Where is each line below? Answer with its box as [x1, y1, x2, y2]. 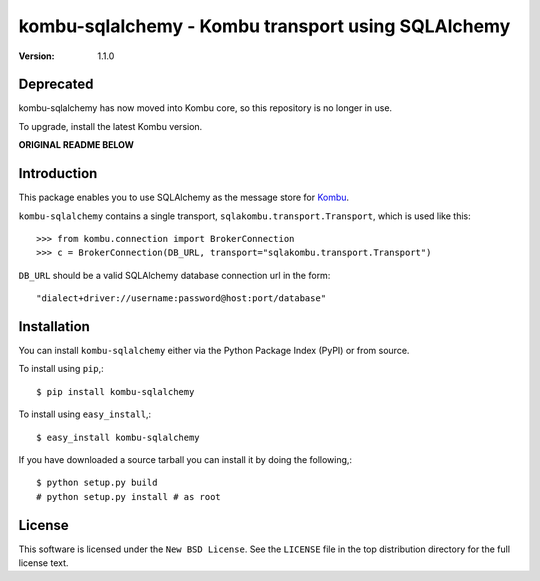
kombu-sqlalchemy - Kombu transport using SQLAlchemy [18, 15, 511, 37]
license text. [18, 557, 69, 569]
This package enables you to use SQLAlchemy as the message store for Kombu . [18, 191, 350, 204]
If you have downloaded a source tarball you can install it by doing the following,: [18, 453, 353, 465]
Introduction [18, 165, 98, 182]
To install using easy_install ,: [18, 408, 152, 420]
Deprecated [18, 76, 94, 93]
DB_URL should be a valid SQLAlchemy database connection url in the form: [18, 269, 331, 281]
